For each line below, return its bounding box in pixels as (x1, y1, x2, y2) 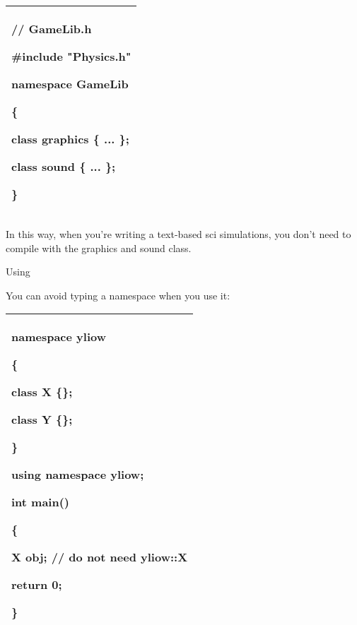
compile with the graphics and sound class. (6, 240, 192, 255)
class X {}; (11, 383, 73, 400)
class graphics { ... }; (11, 131, 129, 147)
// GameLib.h (11, 20, 92, 37)
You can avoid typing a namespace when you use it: (6, 287, 230, 302)
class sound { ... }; (11, 158, 116, 174)
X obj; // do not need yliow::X (11, 549, 188, 566)
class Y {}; (11, 411, 73, 428)
